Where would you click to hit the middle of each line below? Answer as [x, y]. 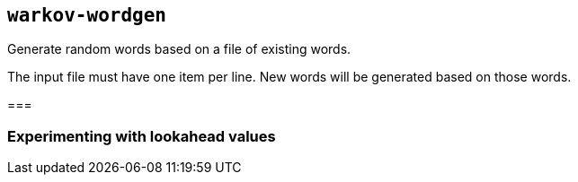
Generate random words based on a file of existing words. [179, 49]
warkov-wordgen [87, 15]
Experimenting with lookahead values [142, 136]
